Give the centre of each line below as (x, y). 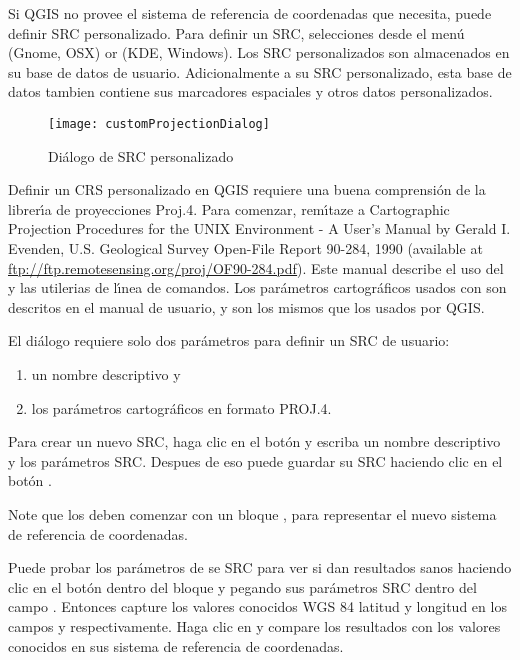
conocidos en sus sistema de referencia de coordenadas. (176, 645)
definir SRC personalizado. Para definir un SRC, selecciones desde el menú (236, 32)
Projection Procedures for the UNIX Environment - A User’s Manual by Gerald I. (259, 228)
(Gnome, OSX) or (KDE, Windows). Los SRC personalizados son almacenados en (259, 52)
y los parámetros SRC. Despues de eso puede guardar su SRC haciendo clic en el (255, 460)
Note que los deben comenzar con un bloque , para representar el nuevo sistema (252, 513)
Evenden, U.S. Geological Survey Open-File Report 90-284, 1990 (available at (245, 248)
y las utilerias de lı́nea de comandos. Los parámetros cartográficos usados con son (257, 287)
